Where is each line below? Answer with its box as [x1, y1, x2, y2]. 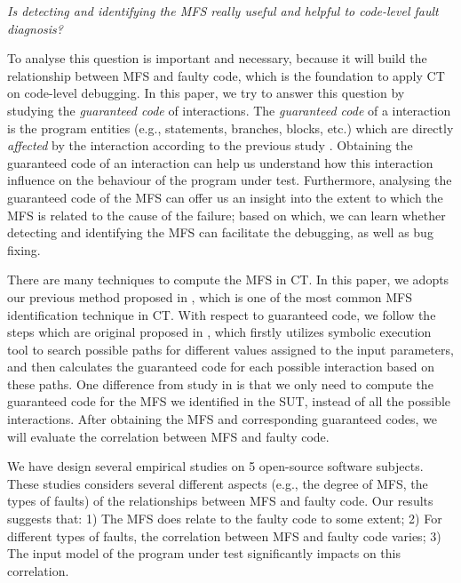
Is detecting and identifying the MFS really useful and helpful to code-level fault [7, 2, 439, 20]
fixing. [7, 240, 41, 259]
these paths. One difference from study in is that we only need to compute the [7, 374, 433, 393]
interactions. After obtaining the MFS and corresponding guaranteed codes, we [7, 410, 438, 428]
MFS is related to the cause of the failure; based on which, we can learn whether [7, 205, 446, 224]
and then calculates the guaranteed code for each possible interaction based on [7, 357, 435, 376]
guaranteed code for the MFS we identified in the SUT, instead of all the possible [7, 392, 451, 411]
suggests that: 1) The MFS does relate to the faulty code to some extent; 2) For [7, 509, 442, 528]
